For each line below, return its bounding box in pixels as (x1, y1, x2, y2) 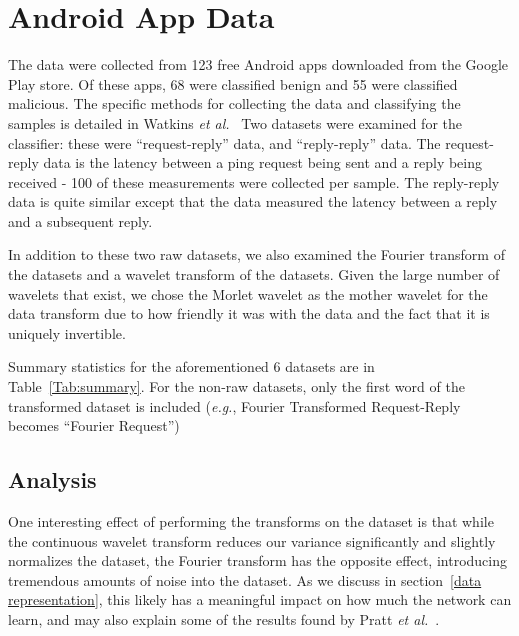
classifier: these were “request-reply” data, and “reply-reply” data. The (8, 132, 441, 153)
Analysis (8, 464, 97, 495)
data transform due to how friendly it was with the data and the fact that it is (8, 303, 490, 324)
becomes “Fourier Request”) (8, 415, 180, 436)
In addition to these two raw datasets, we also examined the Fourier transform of (8, 244, 505, 265)
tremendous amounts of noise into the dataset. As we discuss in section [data (8, 569, 482, 590)
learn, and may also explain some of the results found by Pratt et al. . (8, 608, 440, 629)
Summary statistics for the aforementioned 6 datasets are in (8, 356, 375, 377)
